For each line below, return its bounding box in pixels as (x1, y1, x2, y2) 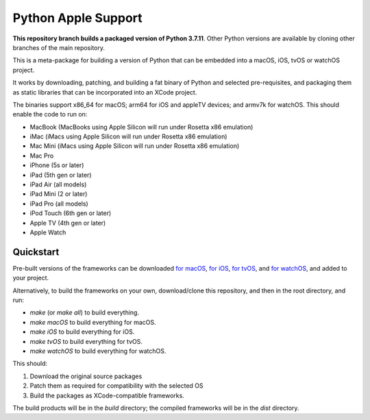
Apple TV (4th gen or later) (29, 219, 106, 227)
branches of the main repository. (12, 43, 106, 51)
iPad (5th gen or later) (29, 171, 92, 179)
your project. (12, 274, 49, 282)
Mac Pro (29, 151, 54, 160)
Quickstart (12, 246, 60, 258)
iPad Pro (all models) (29, 199, 88, 208)
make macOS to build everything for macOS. (29, 318, 157, 326)
